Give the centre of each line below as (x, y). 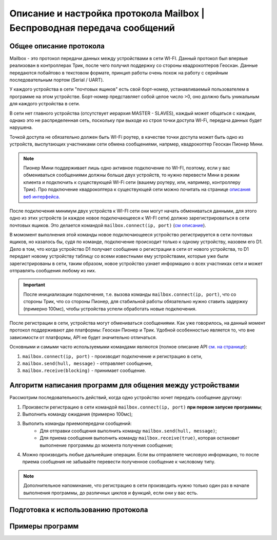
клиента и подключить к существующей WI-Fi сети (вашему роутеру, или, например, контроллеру (132, 182)
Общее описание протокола (57, 46)
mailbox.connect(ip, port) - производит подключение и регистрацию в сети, (112, 356)
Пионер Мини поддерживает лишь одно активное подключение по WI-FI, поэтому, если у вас (127, 167)
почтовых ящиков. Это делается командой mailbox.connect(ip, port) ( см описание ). (108, 225)
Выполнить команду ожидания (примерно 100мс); (77, 414)
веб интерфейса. (42, 197)
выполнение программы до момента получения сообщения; (106, 445)
